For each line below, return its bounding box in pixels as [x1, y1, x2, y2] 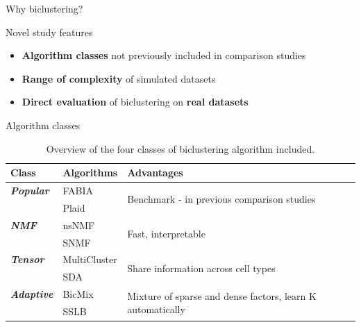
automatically [127, 302, 185, 317]
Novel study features [6, 24, 93, 39]
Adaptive [10, 287, 53, 301]
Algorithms [62, 165, 118, 180]
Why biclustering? [6, 1, 83, 15]
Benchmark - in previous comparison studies [127, 192, 316, 206]
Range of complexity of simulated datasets [22, 71, 216, 85]
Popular [10, 183, 49, 197]
